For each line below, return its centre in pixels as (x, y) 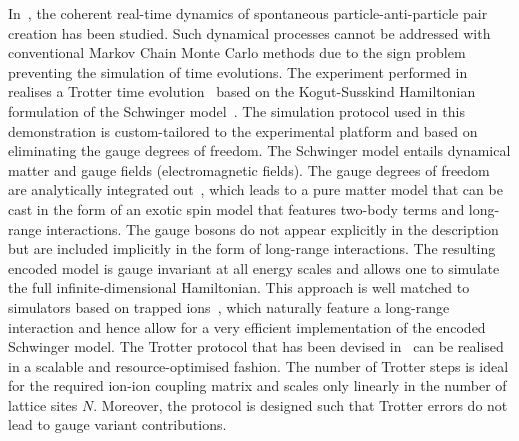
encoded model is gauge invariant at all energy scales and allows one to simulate (254, 267)
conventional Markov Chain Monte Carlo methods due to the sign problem (237, 52)
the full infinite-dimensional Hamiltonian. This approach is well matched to (239, 287)
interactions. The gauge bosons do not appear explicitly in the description (272, 228)
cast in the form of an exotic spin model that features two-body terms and (236, 208)
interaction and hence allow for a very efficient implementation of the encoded (247, 326)
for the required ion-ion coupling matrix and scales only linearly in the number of (257, 385)
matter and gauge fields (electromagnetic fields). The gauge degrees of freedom (249, 169)
